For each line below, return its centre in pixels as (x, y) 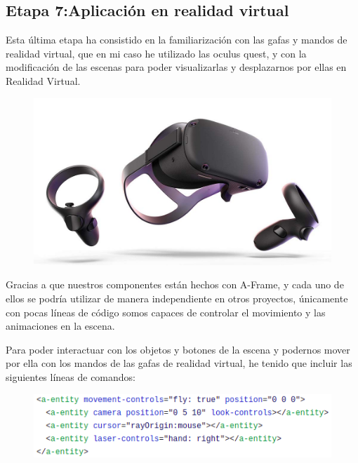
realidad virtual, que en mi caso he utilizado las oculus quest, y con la (156, 53)
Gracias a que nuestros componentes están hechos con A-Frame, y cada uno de (175, 284)
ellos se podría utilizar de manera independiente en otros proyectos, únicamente (177, 298)
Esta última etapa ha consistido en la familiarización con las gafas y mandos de (177, 40)
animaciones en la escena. (60, 326)
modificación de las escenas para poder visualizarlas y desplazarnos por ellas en (176, 67)
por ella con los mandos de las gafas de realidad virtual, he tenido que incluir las (179, 363)
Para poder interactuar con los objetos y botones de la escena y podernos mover (178, 349)
